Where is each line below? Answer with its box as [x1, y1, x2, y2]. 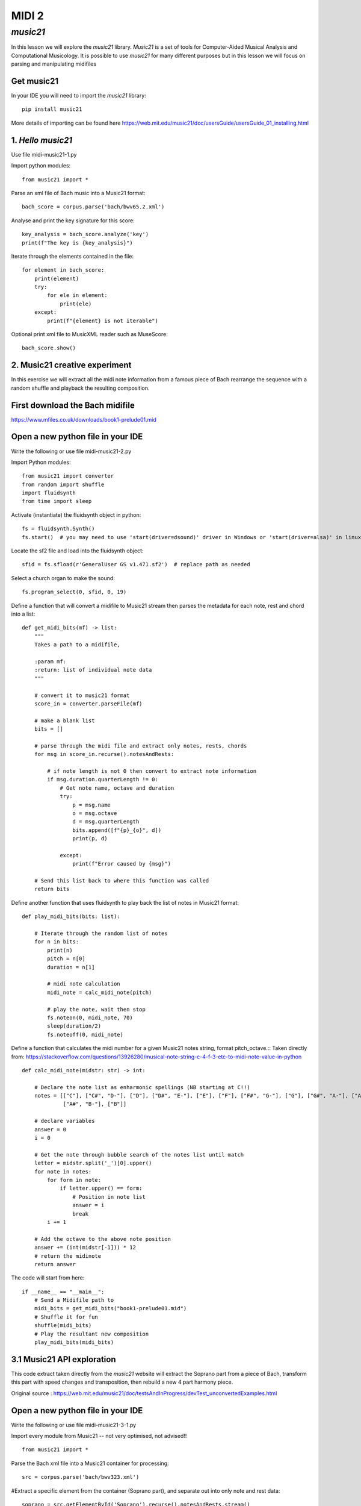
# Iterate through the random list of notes [34, 930, 168, 937]
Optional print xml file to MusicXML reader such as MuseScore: [11, 331, 168, 338]
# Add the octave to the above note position [34, 1236, 171, 1242]
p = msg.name [72, 801, 111, 808]
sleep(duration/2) [47, 1023, 102, 1030]
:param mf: [34, 658, 67, 665]
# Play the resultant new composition [34, 1330, 149, 1337]
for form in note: [47, 1176, 102, 1183]
